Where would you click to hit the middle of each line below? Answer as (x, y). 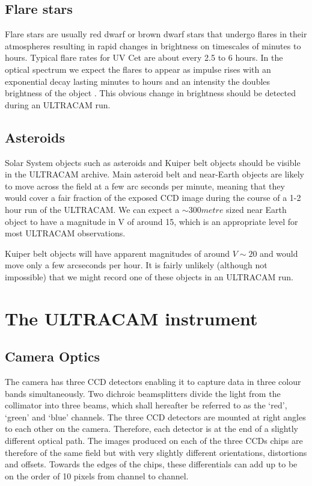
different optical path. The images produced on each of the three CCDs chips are (154, 441)
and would (279, 253)
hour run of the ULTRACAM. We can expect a (92, 209)
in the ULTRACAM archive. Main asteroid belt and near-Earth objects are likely (154, 174)
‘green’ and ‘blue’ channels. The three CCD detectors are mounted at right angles (155, 417)
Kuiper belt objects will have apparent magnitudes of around (118, 253)
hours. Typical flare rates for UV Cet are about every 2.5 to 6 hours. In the (144, 57)
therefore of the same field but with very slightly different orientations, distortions (156, 452)
